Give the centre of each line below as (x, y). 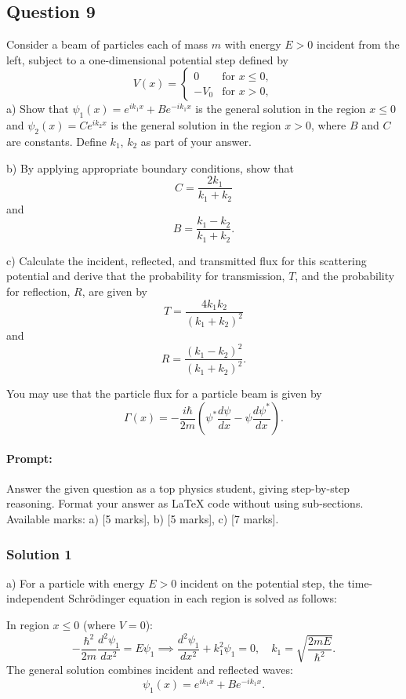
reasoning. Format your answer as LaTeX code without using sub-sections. (185, 503)
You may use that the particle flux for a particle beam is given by (164, 393)
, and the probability (345, 276)
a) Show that (38, 109)
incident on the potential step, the (262, 582)
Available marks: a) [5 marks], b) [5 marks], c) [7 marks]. (143, 519)
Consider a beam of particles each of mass (107, 44)
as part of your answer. (196, 141)
